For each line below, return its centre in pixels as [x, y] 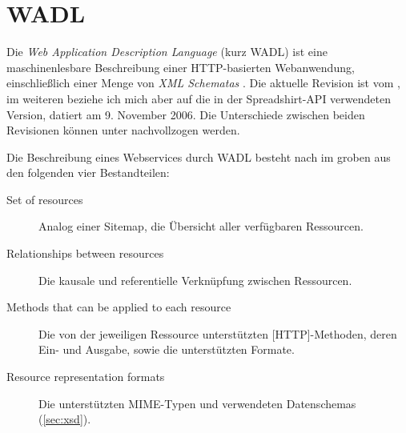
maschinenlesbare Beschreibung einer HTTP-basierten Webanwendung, [181, 67]
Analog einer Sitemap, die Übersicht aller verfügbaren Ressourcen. [201, 226]
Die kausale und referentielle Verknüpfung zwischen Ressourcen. [195, 280]
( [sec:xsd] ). [65, 419]
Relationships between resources [85, 253]
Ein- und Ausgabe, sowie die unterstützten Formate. [167, 349]
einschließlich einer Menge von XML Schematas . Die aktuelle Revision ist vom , [203, 83]
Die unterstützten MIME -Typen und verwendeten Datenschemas [197, 403]
